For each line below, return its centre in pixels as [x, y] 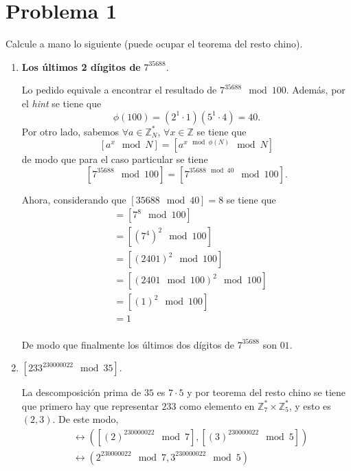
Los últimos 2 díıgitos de [81, 66]
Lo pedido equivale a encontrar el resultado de [119, 90]
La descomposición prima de [81, 392]
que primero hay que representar [90, 405]
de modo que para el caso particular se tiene [115, 159]
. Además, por [316, 90]
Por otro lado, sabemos [70, 131]
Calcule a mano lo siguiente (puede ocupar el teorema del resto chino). [154, 44]
